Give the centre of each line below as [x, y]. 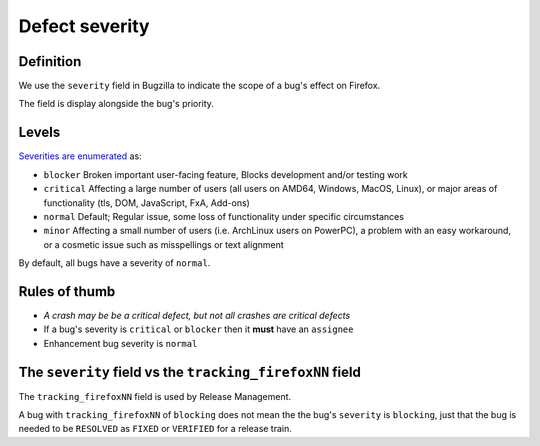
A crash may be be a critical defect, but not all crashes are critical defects [197, 315]
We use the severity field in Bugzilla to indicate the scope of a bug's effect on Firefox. [199, 86]
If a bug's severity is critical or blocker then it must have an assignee [198, 329]
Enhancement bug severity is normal [120, 343]
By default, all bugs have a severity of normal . [114, 263]
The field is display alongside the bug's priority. [116, 104]
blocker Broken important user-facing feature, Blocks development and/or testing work [226, 174]
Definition [50, 61]
